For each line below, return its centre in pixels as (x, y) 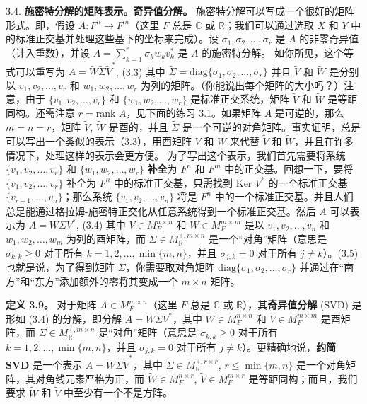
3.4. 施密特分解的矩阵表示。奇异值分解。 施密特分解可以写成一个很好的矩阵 (180, 11)
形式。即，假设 (40, 24)
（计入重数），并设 (48, 52)
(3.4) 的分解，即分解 (75, 318)
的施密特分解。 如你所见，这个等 (278, 52)
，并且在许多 (324, 140)
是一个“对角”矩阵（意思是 (268, 238)
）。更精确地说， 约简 (289, 346)
